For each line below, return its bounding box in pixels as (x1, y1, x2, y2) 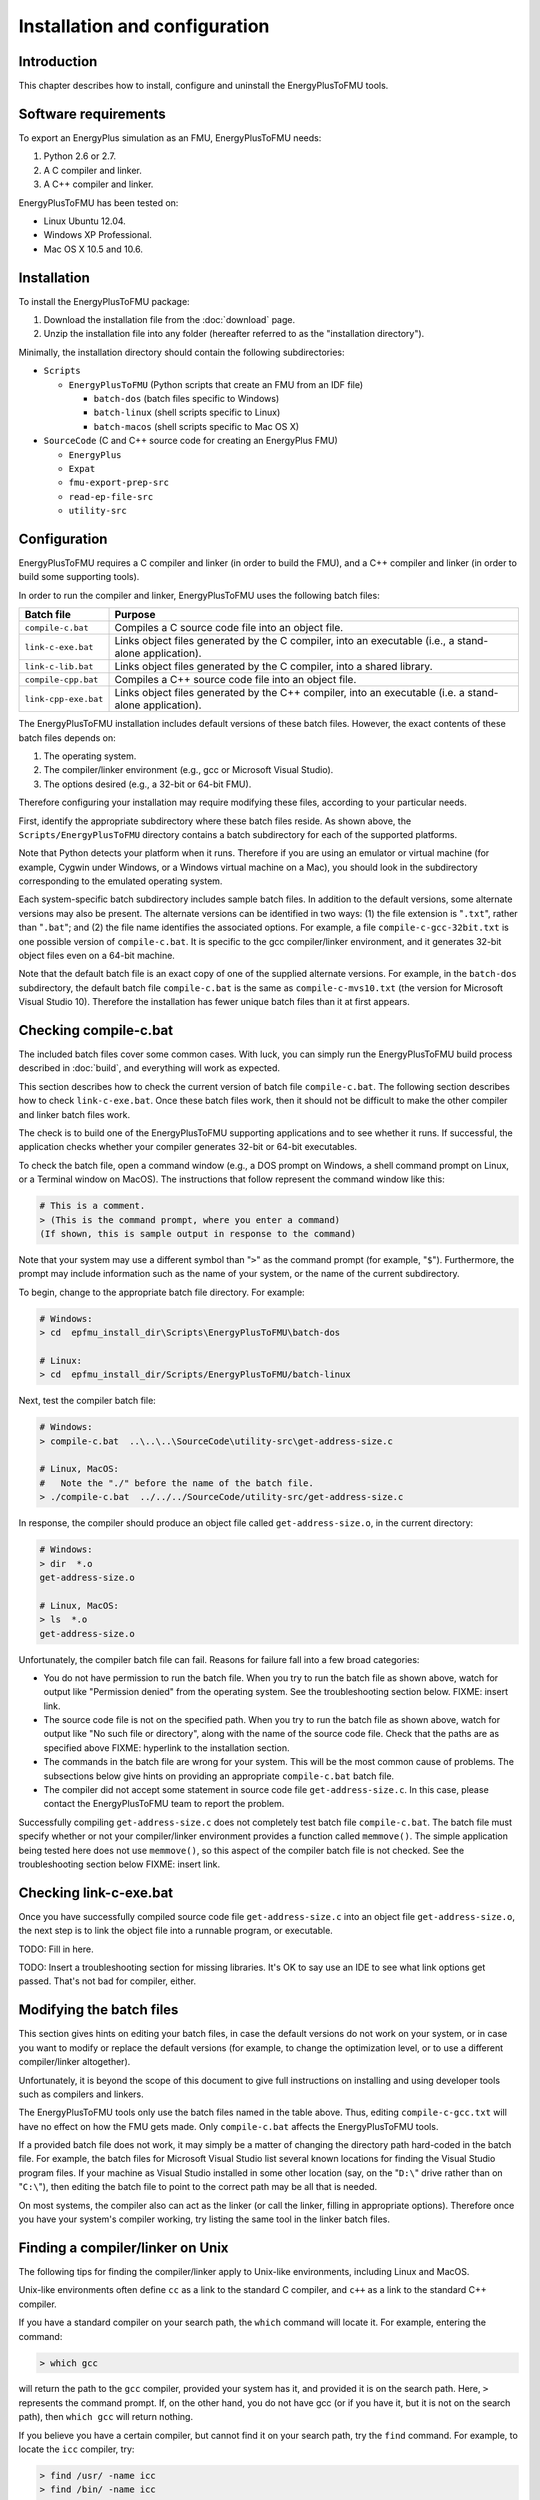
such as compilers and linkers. (18, 2088, 144, 2100)
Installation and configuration (18, 15, 270, 37)
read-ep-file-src (68, 491, 154, 502)
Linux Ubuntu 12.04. (43, 215, 127, 227)
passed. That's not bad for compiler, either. (18, 1975, 197, 1987)
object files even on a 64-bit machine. (18, 950, 175, 962)
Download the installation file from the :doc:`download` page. (43, 314, 295, 325)
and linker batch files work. (18, 1108, 130, 1120)
